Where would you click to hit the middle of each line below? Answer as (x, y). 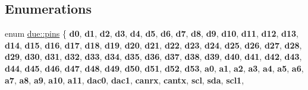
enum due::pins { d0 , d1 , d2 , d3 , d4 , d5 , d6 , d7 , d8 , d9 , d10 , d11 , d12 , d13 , (152, 33)
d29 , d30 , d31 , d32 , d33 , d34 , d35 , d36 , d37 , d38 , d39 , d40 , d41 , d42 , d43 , (153, 57)
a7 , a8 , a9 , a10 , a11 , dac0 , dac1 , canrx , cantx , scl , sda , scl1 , (125, 80)
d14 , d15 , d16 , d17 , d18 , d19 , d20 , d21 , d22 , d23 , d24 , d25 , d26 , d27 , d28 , (153, 45)
